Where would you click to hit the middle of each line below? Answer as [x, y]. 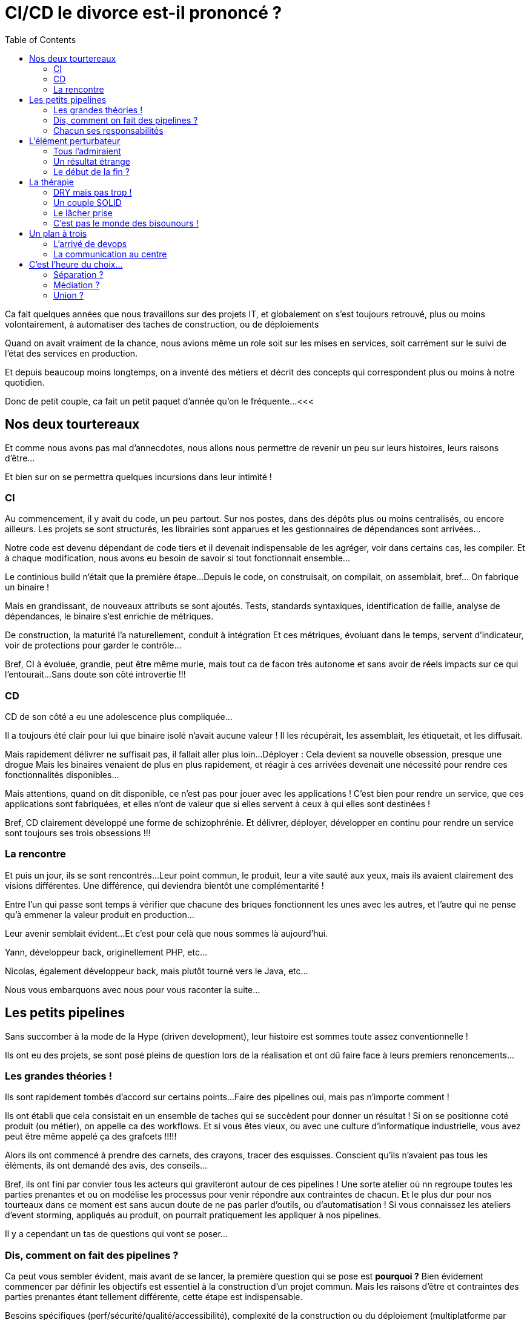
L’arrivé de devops [90, 243]
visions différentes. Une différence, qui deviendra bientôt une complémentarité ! [164, 885]
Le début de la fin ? [91, 171]
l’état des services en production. [71, 353]
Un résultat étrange [92, 161]
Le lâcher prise [83, 213]
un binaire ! [27, 587]
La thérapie [51, 182]
